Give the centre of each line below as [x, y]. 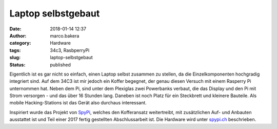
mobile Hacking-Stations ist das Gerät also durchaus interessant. [78, 103]
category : [20, 43]
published [61, 65]
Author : [18, 35]
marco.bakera [65, 35]
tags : [15, 50]
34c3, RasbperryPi [70, 50]
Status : [17, 65]
